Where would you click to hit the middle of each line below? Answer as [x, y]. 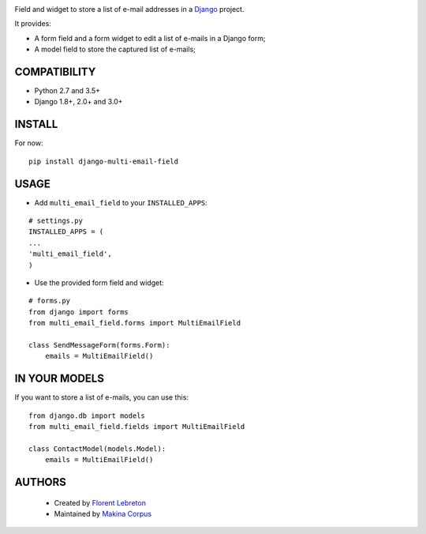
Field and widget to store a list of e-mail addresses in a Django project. [129, 9]
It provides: [33, 24]
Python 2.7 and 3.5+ [67, 91]
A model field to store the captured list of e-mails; [115, 49]
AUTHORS [41, 482]
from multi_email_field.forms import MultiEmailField [135, 323]
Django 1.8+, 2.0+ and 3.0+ [78, 102]
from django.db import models [87, 416]
